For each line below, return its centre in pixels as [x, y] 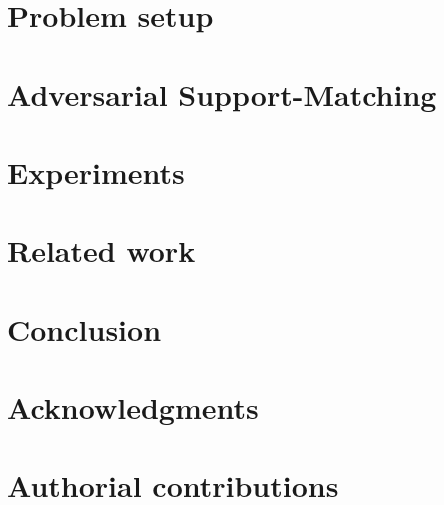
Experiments [96, 171]
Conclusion [84, 328]
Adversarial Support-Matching [222, 93]
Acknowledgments [133, 407]
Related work [101, 250]
